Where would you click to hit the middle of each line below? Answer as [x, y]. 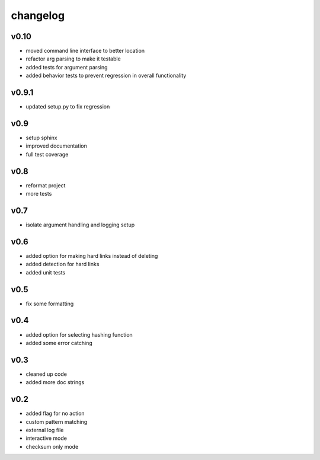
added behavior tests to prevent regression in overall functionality [106, 76]
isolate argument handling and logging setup [80, 225]
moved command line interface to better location [85, 51]
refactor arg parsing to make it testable [73, 59]
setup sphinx [41, 138]
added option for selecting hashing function [79, 334]
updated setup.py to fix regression [68, 107]
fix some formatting [50, 304]
